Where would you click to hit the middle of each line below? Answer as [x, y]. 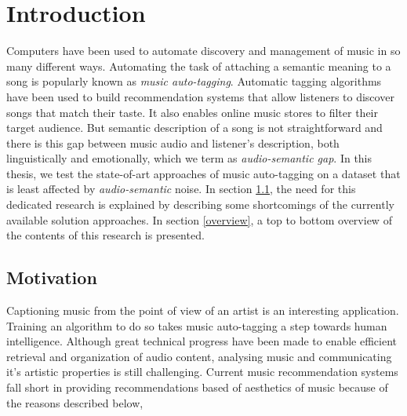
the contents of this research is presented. [105, 235]
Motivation [52, 277]
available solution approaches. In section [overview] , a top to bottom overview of [199, 219]
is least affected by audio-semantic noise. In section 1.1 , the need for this [181, 189]
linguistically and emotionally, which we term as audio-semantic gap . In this [189, 158]
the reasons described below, [75, 402]
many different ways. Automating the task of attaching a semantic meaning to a [199, 66]
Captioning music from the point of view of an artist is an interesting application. [203, 310]
